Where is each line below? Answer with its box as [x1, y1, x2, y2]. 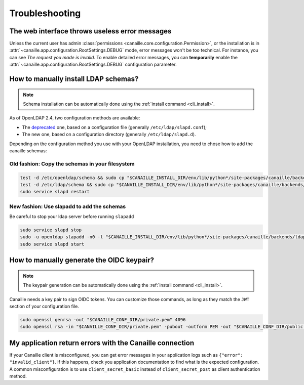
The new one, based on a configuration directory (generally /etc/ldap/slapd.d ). [22, 132, 196, 138]
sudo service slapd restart [20, 189, 90, 195]
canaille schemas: [9, 147, 47, 154]
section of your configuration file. [9, 303, 80, 309]
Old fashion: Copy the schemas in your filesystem [9, 160, 135, 167]
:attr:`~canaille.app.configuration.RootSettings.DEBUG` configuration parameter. [9, 61, 177, 68]
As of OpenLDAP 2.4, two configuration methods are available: [9, 115, 140, 121]
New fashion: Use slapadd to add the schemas [9, 203, 126, 210]
